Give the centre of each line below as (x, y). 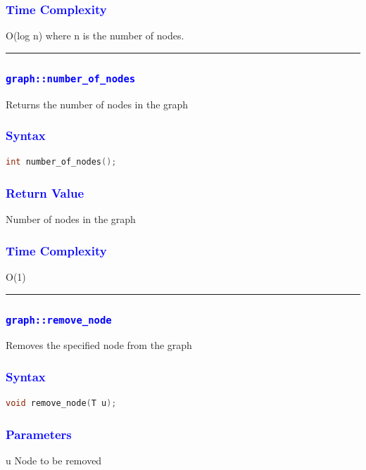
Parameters (39, 434)
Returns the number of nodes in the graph (97, 104)
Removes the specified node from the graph (99, 345)
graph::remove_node (59, 320)
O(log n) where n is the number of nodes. (95, 36)
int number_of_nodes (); (61, 162)
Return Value (45, 192)
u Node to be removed (54, 461)
